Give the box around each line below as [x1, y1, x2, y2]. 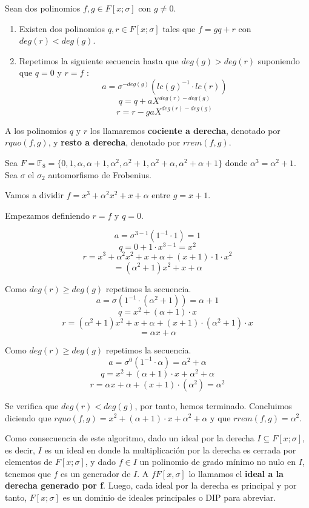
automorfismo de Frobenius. [48, 168, 151, 181]
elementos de [5, 455, 53, 468]
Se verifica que [5, 399, 59, 412]
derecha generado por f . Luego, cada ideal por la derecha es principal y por [5, 479, 297, 492]
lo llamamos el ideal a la [188, 467, 284, 480]
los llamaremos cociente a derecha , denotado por [90, 124, 281, 136]
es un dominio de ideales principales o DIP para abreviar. [62, 491, 276, 504]
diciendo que [5, 411, 51, 424]
